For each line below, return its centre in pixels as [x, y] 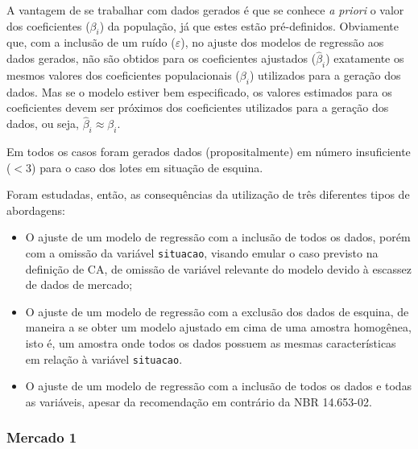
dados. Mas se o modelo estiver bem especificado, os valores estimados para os [199, 91]
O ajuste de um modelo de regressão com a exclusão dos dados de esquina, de [217, 311]
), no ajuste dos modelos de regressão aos [282, 42]
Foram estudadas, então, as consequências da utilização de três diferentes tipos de [208, 194]
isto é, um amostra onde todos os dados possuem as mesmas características [211, 343]
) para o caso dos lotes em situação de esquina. [147, 167]
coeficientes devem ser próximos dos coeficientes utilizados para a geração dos [198, 107]
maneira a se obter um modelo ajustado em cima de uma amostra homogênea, [218, 327]
